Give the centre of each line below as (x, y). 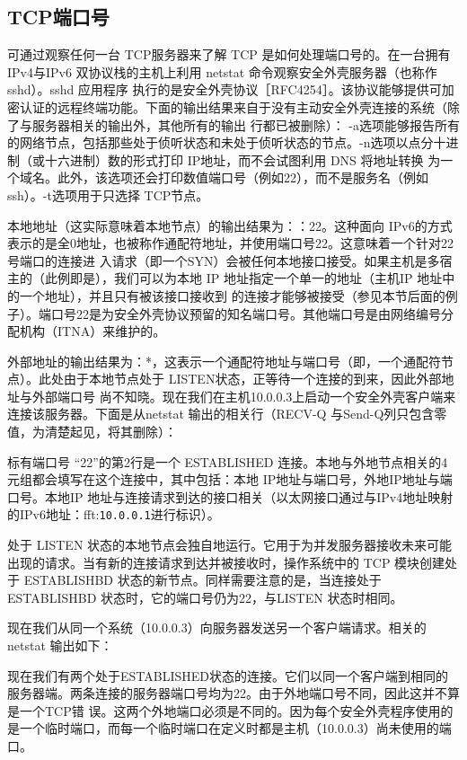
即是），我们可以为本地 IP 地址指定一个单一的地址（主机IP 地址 (256, 278)
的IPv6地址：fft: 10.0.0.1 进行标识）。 (114, 514)
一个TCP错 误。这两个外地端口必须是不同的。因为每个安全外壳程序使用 (230, 710)
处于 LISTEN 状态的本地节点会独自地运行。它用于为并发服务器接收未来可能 (230, 545)
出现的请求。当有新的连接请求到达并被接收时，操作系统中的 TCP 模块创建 (226, 562)
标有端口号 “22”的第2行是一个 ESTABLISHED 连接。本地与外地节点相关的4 (228, 461)
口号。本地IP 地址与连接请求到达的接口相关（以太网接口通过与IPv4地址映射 (230, 496)
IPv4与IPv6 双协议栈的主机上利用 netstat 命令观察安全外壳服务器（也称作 (222, 71)
